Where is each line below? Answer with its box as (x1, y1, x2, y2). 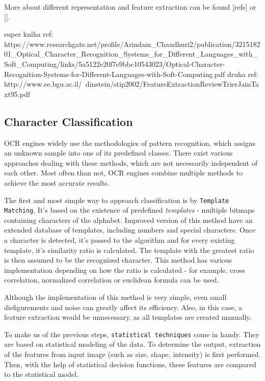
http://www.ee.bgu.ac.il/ (4, 79, 82, 89)
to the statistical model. (4, 369, 78, 379)
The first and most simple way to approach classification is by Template (4, 194, 229, 205)
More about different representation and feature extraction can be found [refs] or (4, 2, 256, 12)
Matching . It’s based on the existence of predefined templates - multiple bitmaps (4, 205, 255, 215)
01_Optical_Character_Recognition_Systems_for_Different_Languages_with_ (4, 48, 258, 59)
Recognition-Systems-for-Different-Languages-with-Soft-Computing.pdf (4, 68, 225, 79)
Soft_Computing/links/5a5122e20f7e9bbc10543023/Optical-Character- (4, 58, 225, 69)
